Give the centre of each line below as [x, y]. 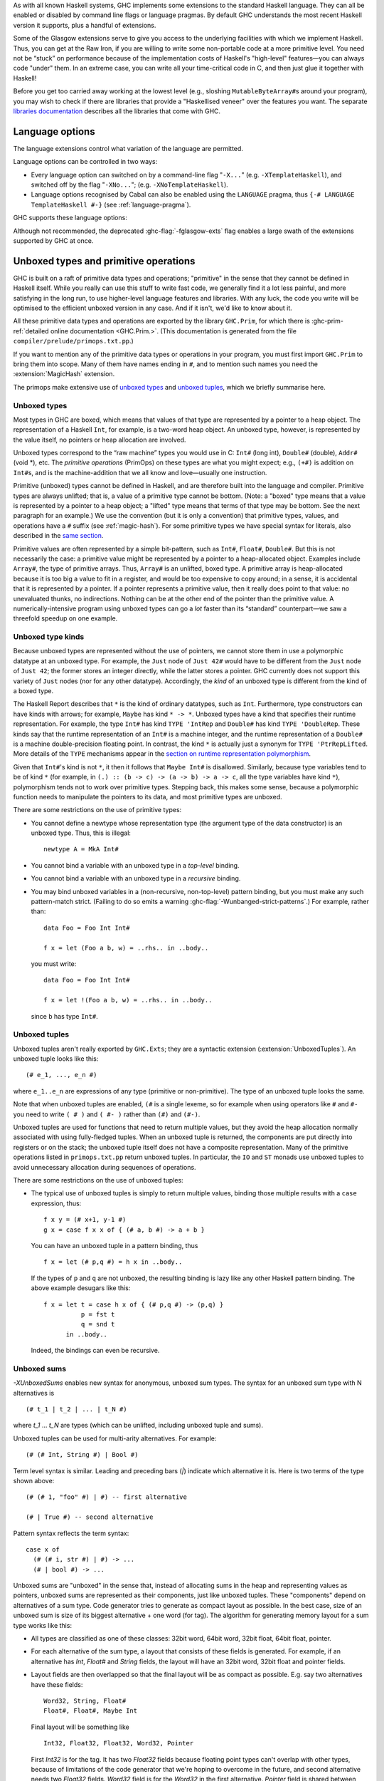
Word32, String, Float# [85, 1700]
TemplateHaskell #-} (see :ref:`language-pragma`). [111, 204]
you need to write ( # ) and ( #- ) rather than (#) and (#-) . [107, 1114]
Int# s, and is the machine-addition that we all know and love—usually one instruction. [140, 472]
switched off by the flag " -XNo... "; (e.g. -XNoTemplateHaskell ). [130, 185]
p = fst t [98, 1314]
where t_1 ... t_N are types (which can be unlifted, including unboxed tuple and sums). [138, 1426]
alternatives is [34, 1393]
